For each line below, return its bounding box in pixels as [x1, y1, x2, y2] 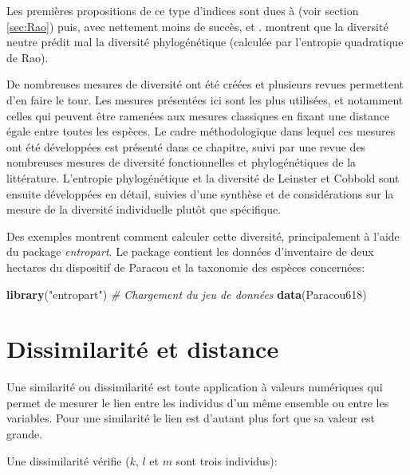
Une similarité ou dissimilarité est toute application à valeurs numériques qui [6, 379, 383, 395]
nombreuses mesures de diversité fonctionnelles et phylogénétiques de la [6, 154, 357, 171]
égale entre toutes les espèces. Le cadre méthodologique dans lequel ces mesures [6, 123, 396, 139]
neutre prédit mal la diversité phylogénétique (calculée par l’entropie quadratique [6, 33, 404, 50]
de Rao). [6, 49, 49, 65]
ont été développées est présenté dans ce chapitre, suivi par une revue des [6, 138, 366, 155]
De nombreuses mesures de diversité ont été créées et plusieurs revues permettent [6, 76, 404, 92]
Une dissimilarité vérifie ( [6, 452, 130, 469]
